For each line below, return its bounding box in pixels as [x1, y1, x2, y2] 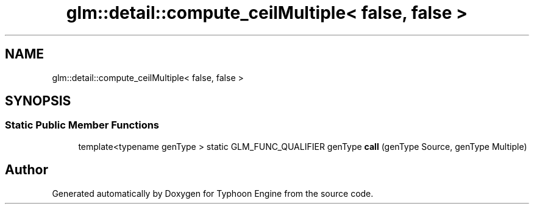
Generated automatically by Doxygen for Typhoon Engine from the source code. [52, 188, 374, 199]
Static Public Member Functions [5, 119, 160, 132]
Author [5, 162, 48, 178]
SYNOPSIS [5, 93, 71, 109]
